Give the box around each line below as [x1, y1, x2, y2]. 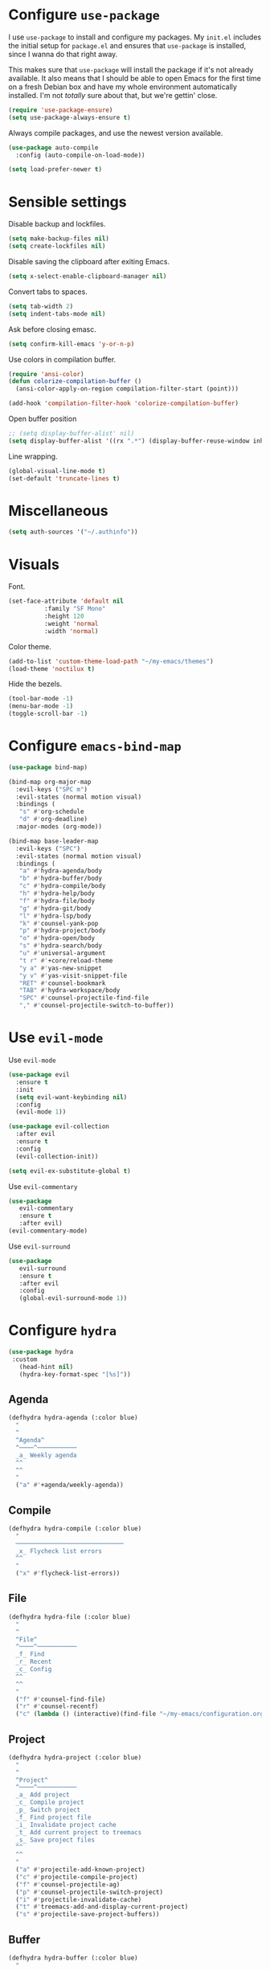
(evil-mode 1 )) [15, 1108, 67, 1116]
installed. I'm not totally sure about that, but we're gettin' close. [8, 90, 218, 100]
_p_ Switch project [15, 1806, 81, 1814]
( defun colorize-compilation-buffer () [8, 378, 142, 386]
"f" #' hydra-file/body [18, 897, 95, 905]
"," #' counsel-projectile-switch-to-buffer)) [18, 1002, 174, 1010]
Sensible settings [8, 193, 127, 210]
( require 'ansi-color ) [8, 370, 84, 378]
